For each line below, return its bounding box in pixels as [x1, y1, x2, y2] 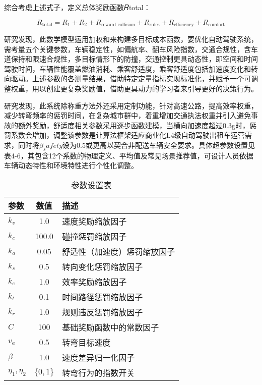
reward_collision [101, 22, 135, 28]
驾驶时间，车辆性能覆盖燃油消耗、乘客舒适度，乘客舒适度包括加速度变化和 [4, 63, 251, 74]
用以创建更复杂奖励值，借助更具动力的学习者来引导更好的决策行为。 [32, 83, 258, 94]
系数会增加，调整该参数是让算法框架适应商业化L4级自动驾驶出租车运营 [11, 130, 245, 140]
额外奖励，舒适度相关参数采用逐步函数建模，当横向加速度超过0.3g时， [18, 120, 249, 130]
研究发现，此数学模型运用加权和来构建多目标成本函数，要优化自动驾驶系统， [4, 34, 258, 44]
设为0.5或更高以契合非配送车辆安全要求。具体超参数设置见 [62, 139, 255, 150]
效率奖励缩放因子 [62, 276, 127, 288]
